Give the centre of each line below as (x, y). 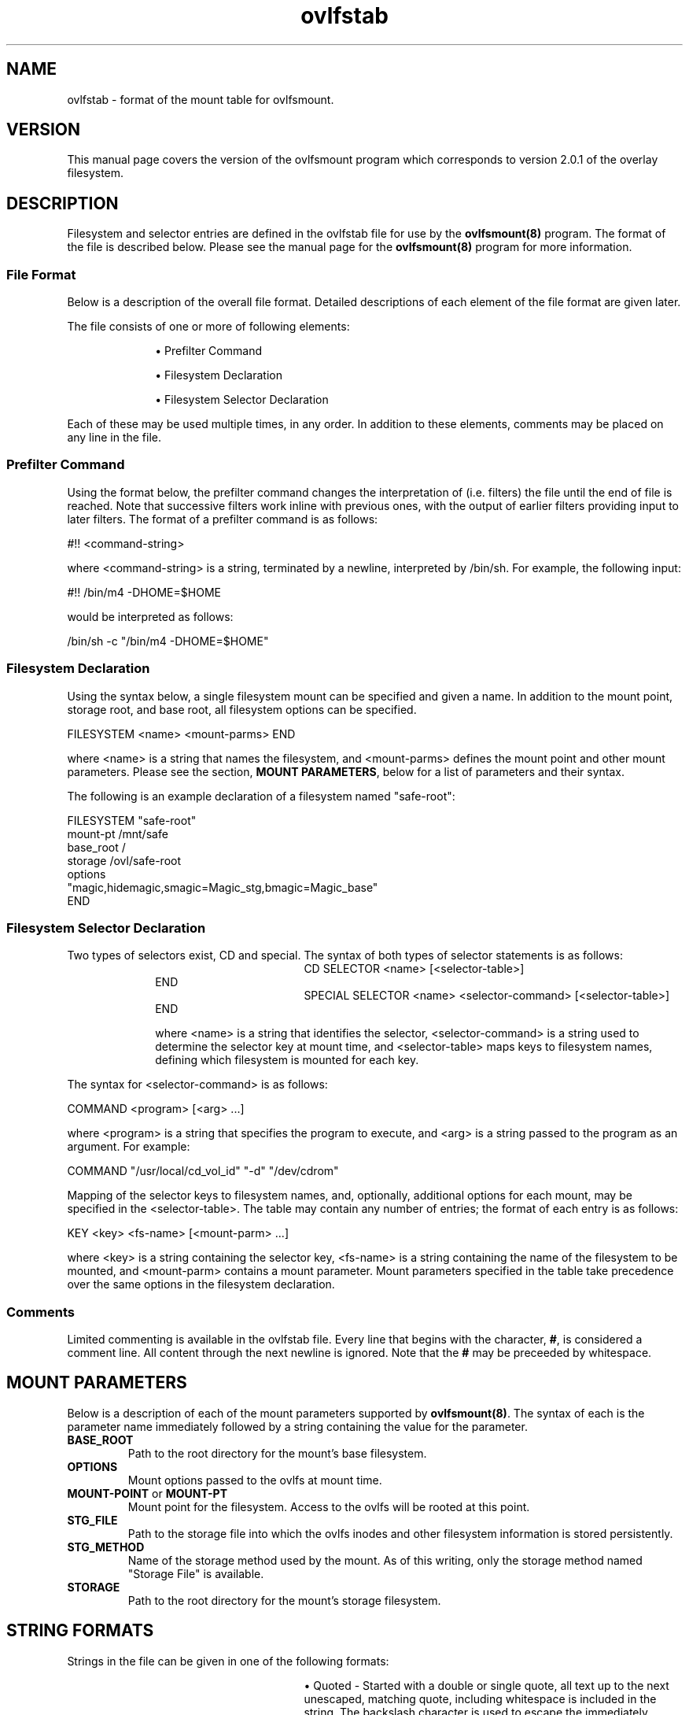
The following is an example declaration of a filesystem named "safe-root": (261, 796)
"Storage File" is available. (196, 1573)
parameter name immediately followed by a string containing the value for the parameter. (297, 1426)
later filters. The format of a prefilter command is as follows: (223, 519)
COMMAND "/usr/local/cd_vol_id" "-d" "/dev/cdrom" (203, 1171)
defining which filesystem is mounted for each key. (287, 1060)
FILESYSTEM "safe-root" (132, 820)
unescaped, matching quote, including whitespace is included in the (480, 1698)
